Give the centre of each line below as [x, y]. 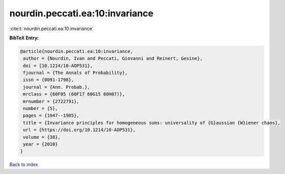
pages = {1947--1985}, [51, 116]
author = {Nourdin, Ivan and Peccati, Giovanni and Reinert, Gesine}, [113, 58]
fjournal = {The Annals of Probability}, [75, 73]
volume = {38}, [42, 137]
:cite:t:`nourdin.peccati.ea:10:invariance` [51, 29]
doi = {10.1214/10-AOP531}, [58, 66]
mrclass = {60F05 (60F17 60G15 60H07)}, [74, 94]
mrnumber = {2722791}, [51, 101]
